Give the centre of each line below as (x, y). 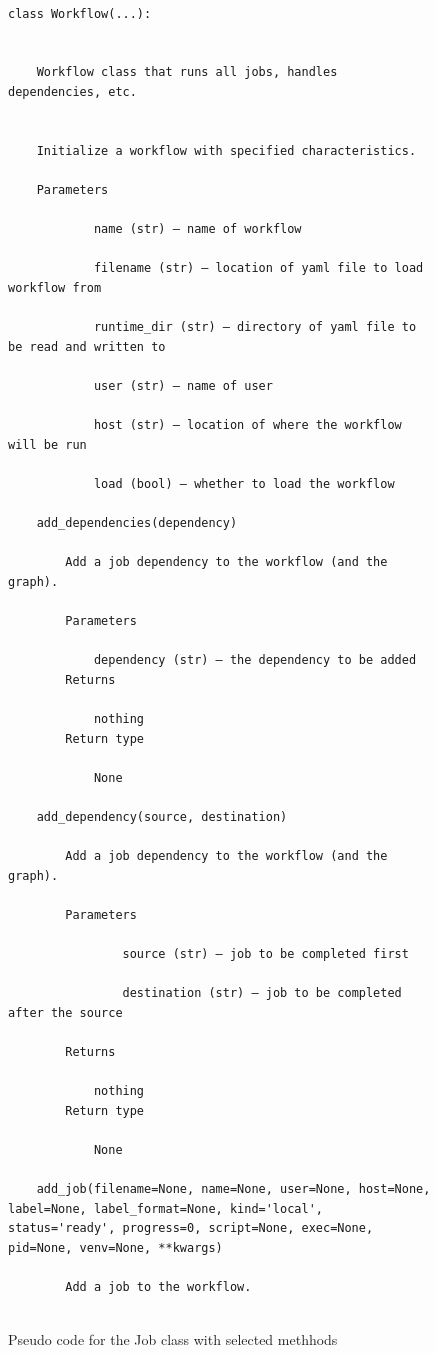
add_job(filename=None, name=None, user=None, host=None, (233, 1189)
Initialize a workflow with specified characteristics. (226, 150)
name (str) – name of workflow (197, 229)
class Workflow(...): (80, 13)
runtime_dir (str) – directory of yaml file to (255, 327)
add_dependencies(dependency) (137, 523)
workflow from (55, 287)
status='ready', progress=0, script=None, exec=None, (191, 1228)
